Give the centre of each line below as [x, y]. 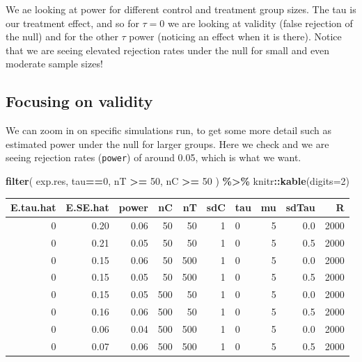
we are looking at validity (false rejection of [260, 23]
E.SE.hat [87, 207]
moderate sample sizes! [54, 64]
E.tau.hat [33, 207]
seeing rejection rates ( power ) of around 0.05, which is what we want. [154, 157]
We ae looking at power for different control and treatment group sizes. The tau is [181, 9]
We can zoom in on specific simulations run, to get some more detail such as [168, 130]
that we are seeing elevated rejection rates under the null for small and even [168, 50]
